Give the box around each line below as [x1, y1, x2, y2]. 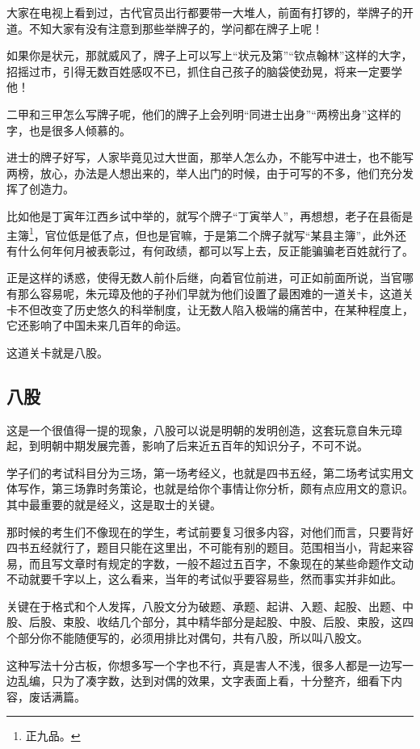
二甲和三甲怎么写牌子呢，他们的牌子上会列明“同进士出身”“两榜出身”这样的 [6, 105, 401, 122]
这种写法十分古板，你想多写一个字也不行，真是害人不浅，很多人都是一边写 [6, 656, 402, 673]
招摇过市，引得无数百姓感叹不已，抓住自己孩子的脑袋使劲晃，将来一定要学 [6, 62, 402, 79]
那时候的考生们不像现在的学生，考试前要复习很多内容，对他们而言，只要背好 [6, 523, 414, 540]
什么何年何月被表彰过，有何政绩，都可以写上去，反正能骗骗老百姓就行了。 [17, 242, 414, 259]
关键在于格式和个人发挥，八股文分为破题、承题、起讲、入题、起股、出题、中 [6, 597, 414, 614]
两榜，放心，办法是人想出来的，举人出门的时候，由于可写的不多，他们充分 [6, 164, 402, 181]
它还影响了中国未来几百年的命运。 [6, 317, 187, 334]
